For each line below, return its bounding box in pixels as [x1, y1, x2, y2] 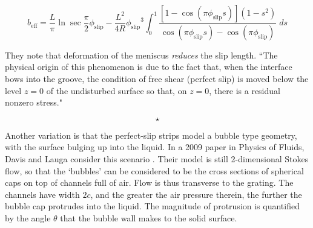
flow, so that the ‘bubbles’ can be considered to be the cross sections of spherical [5, 164, 304, 177]
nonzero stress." [5, 96, 62, 109]
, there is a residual [209, 84, 280, 97]
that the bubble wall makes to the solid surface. [60, 212, 237, 224]
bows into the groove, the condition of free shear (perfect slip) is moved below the [5, 72, 309, 85]
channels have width [5, 188, 80, 200]
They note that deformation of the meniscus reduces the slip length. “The [5, 48, 278, 61]
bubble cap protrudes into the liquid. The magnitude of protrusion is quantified [5, 200, 300, 212]
